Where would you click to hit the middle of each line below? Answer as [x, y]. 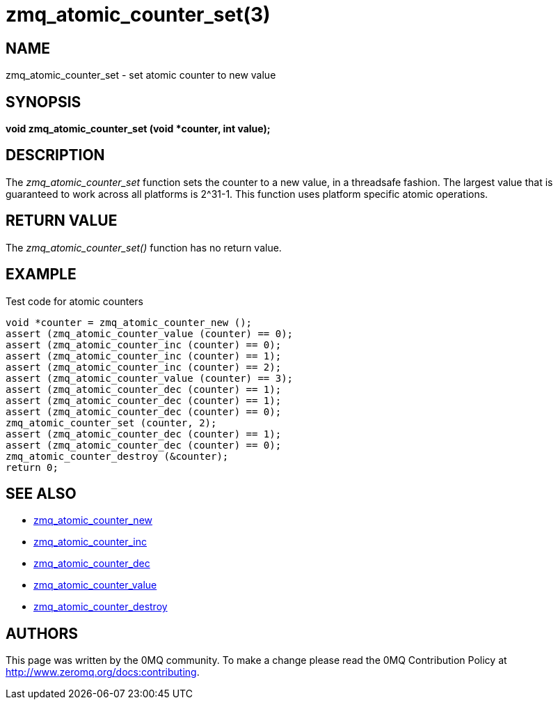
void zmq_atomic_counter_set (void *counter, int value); [138, 129]
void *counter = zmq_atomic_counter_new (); [129, 322]
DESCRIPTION [55, 155]
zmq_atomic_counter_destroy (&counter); [117, 456]
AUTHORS [42, 633]
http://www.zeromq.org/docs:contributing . [103, 672]
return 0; [32, 467]
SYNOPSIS [43, 102]
